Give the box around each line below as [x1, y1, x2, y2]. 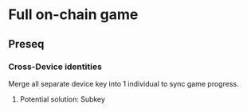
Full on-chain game [8, 6, 139, 24]
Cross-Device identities [8, 61, 102, 72]
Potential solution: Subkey [19, 94, 106, 104]
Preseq [8, 37, 45, 51]
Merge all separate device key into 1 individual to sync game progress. [8, 79, 239, 88]
